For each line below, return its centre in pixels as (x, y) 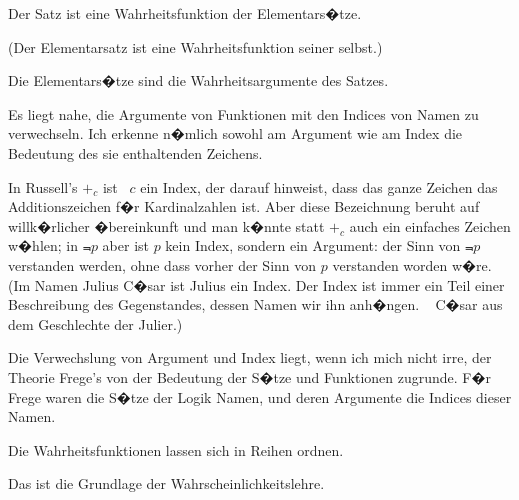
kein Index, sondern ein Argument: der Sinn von (313, 245)
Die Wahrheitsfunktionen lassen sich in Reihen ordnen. (176, 449)
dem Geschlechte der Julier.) (95, 323)
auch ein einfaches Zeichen (430, 225)
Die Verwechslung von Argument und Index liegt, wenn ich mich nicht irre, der (250, 357)
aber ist (125, 245)
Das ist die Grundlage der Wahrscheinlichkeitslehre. (166, 483)
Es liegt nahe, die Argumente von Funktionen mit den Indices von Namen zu (243, 113)
